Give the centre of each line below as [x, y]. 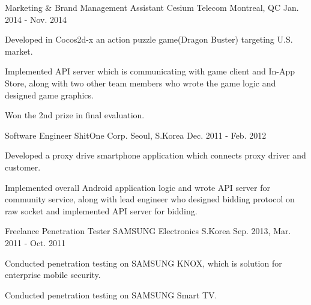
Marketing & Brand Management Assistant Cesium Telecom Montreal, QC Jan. [152, 7]
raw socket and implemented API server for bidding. [101, 210]
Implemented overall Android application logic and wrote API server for [137, 187]
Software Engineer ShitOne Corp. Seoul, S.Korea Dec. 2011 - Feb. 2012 [136, 135]
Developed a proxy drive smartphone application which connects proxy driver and [155, 155]
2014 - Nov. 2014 [36, 19]
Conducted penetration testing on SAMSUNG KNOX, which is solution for [143, 263]
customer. [23, 167]
